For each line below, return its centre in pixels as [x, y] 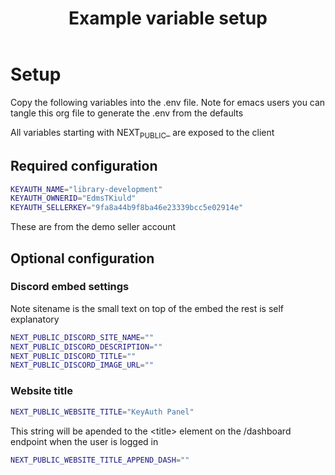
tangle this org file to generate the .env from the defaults [127, 113]
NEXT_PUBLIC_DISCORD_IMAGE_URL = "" [82, 365]
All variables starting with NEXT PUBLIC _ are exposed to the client [142, 133]
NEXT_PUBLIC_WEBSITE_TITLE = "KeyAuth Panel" [102, 412]
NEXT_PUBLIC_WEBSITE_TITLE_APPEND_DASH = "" [100, 460]
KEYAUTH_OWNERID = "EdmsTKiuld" [73, 198]
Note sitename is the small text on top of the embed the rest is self [147, 308]
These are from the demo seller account [93, 227]
